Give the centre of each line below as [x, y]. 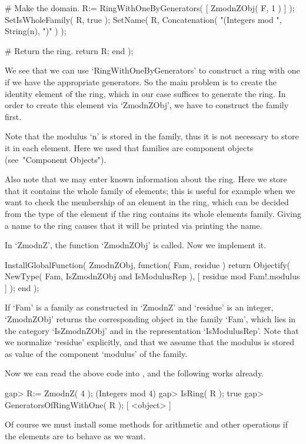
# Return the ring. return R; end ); [69, 50]
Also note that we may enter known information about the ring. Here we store [146, 179]
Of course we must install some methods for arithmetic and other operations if [146, 424]
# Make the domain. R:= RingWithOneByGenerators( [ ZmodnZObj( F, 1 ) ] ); [150, 8]
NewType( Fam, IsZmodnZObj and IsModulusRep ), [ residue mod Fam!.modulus [152, 276]
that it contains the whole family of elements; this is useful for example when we [150, 190]
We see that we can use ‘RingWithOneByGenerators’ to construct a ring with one [152, 70]
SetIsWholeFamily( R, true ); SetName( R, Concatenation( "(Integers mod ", [143, 19]
